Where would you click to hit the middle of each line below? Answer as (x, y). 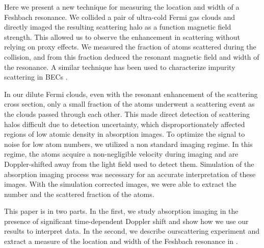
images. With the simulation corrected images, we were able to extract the (120, 184)
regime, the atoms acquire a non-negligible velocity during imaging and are (121, 154)
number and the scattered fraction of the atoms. (79, 194)
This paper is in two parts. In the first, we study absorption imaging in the (121, 211)
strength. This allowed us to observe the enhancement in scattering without (122, 36)
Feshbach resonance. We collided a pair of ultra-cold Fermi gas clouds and (120, 17)
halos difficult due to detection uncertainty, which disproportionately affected (125, 124)
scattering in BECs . (36, 77)
